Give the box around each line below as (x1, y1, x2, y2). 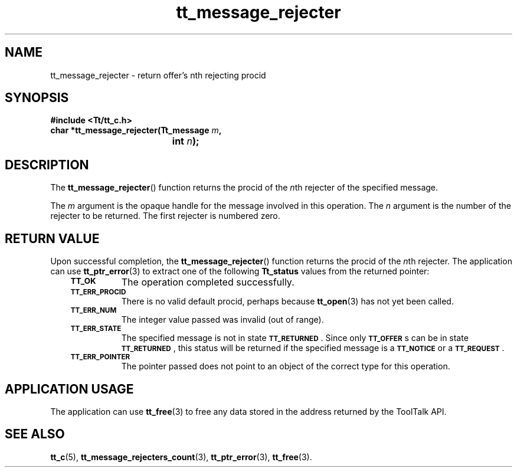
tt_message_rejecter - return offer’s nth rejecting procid (50, 70, 266, 80)
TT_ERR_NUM (70, 306, 117, 315)
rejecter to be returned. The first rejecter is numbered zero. (50, 211, 280, 221)
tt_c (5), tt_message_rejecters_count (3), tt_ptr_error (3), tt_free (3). (50, 451, 312, 462)
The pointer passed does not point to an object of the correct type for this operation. (121, 361, 450, 372)
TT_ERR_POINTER (70, 353, 130, 362)
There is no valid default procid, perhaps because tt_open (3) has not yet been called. (121, 296, 454, 307)
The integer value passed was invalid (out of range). (121, 314, 324, 325)
